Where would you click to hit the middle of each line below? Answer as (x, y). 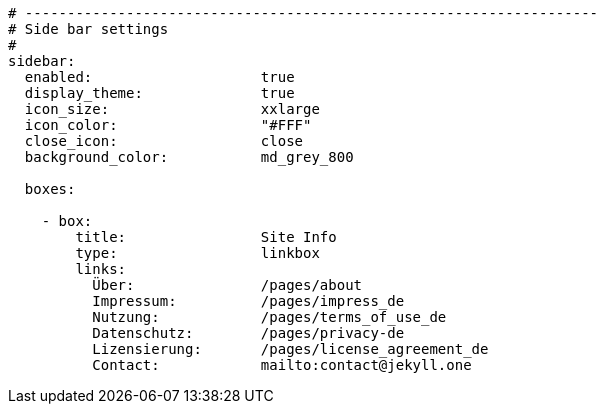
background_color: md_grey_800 (189, 157)
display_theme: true (159, 93)
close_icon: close (164, 141)
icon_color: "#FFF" (168, 125)
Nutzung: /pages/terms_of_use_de (269, 317)
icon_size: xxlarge (172, 109)
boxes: (50, 189)
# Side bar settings (88, 29)
